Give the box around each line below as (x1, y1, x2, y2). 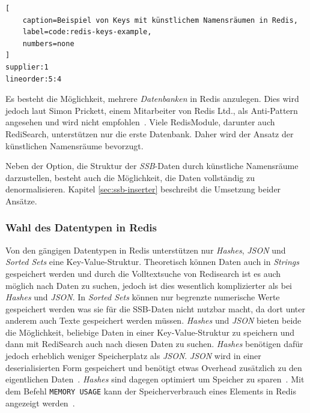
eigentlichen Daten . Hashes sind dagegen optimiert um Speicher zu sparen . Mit (5, 373, 305, 385)
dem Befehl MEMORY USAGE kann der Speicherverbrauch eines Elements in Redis (5, 384, 296, 397)
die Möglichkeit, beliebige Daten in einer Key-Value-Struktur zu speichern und (5, 325, 295, 338)
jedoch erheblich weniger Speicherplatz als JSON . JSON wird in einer (5, 349, 261, 362)
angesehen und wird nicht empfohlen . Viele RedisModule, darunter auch (5, 116, 275, 128)
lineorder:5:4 (5, 74, 62, 83)
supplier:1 (5, 62, 49, 71)
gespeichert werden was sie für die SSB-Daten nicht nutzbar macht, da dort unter (5, 302, 305, 315)
